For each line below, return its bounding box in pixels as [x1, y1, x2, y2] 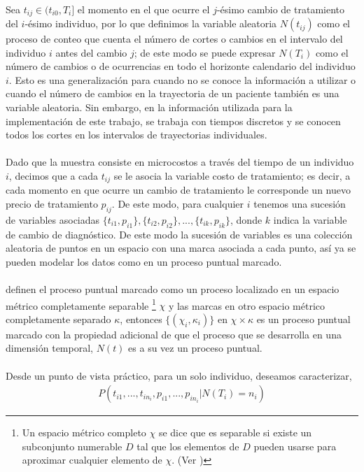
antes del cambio [55, 45, 127, 59]
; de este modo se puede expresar [134, 45, 276, 59]
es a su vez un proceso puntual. [128, 341, 262, 355]
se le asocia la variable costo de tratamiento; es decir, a [113, 168, 351, 183]
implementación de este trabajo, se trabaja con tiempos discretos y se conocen [6, 113, 341, 128]
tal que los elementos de [136, 438, 239, 453]
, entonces [120, 311, 162, 326]
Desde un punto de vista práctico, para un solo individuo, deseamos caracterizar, [6, 368, 352, 382]
